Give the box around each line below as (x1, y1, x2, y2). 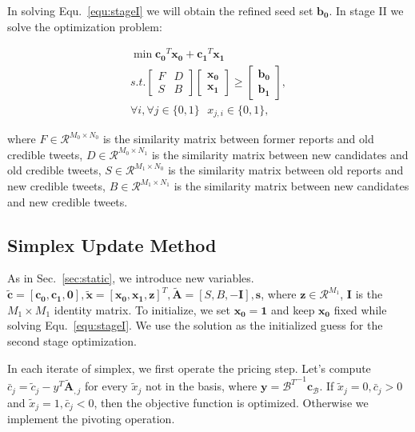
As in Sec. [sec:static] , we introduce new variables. (7, 270, 254, 286)
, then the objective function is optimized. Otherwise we (94, 394, 369, 410)
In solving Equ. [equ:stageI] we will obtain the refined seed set (7, 2, 313, 18)
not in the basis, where (145, 378, 257, 394)
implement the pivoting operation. (7, 410, 175, 427)
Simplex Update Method (7, 232, 217, 257)
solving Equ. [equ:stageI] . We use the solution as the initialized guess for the (7, 317, 383, 334)
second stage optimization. (7, 333, 137, 350)
